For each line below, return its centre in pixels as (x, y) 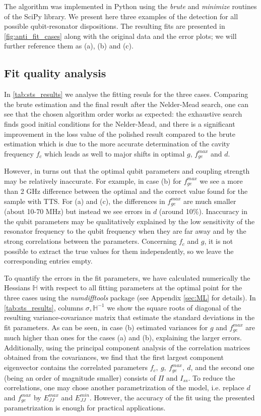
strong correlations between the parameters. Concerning (90, 241)
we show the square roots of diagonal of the (174, 307)
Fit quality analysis (55, 73)
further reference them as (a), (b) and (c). (69, 46)
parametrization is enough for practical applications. (85, 408)
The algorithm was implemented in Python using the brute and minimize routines (130, 6)
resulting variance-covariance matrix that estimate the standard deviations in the (129, 317)
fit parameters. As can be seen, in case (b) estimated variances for (106, 327)
